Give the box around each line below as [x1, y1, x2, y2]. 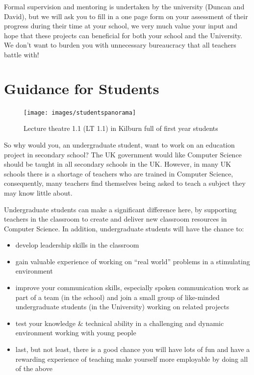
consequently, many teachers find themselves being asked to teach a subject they [4, 178, 246, 188]
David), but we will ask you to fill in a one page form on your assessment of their [4, 11, 248, 21]
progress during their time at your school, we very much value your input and [4, 21, 238, 31]
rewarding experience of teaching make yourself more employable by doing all [15, 353, 248, 364]
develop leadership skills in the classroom [15, 240, 139, 250]
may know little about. [4, 187, 73, 198]
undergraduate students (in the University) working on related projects [15, 301, 229, 312]
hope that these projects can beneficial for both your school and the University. [4, 30, 242, 40]
